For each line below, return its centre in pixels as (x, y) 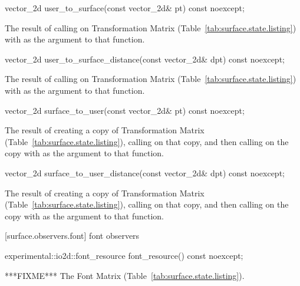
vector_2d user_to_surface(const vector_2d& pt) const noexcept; (125, 8)
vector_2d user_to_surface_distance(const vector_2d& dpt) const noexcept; (145, 59)
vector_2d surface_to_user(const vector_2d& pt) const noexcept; (125, 110)
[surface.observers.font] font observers (72, 236)
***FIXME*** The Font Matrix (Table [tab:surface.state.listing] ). (125, 275)
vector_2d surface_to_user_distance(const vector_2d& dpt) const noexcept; (145, 172)
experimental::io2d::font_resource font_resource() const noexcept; (124, 255)
